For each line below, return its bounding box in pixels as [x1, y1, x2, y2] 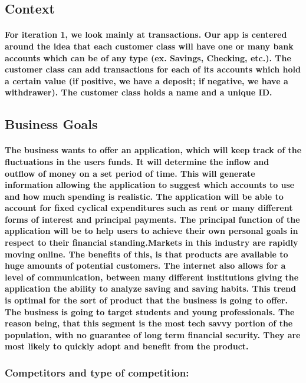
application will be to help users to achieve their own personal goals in [5, 224, 298, 237]
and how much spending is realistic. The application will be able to [5, 190, 284, 202]
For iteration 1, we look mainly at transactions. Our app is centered [5, 28, 287, 41]
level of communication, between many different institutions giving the [5, 270, 299, 283]
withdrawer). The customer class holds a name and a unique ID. [5, 86, 272, 98]
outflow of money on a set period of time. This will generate [5, 167, 255, 179]
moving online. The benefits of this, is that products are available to [5, 247, 288, 260]
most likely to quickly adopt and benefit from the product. [5, 340, 249, 352]
